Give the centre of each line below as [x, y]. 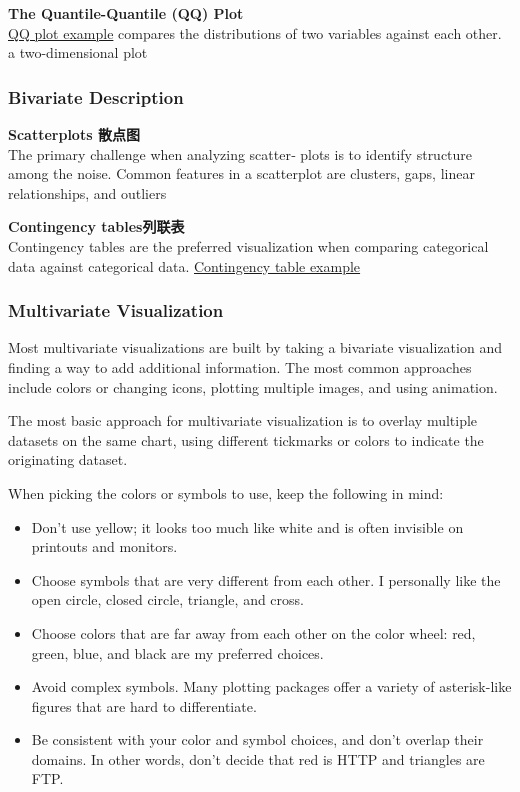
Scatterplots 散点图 [74, 134]
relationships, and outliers [87, 192]
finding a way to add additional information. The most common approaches [240, 366]
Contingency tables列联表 [96, 226]
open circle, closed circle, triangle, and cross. [167, 599]
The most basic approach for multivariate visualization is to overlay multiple [243, 420]
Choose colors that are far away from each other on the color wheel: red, [253, 632]
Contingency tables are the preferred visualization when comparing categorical [248, 245]
